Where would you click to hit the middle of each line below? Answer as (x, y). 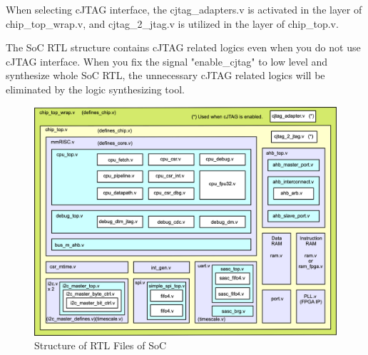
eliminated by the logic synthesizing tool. (95, 89)
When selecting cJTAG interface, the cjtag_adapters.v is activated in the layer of (184, 9)
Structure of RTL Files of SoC (101, 345)
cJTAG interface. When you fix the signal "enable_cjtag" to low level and (167, 61)
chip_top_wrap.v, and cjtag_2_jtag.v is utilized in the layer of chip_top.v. (172, 23)
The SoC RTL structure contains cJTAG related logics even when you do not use (183, 47)
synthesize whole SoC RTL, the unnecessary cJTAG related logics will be (165, 75)
